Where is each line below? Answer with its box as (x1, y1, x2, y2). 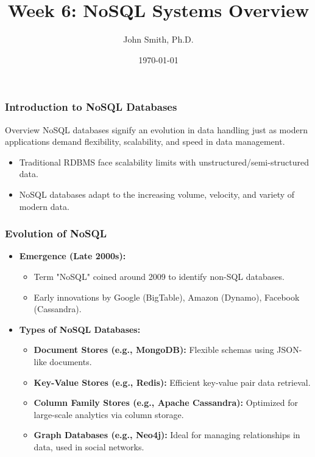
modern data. (19, 200, 69, 212)
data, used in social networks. (34, 440, 144, 453)
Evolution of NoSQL (5, 226, 107, 241)
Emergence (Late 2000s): (19, 249, 126, 262)
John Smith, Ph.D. (123, 33, 194, 46)
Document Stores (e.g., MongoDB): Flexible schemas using (34, 343, 274, 356)
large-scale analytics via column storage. (34, 408, 184, 420)
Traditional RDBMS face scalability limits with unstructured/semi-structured (19, 155, 310, 168)
